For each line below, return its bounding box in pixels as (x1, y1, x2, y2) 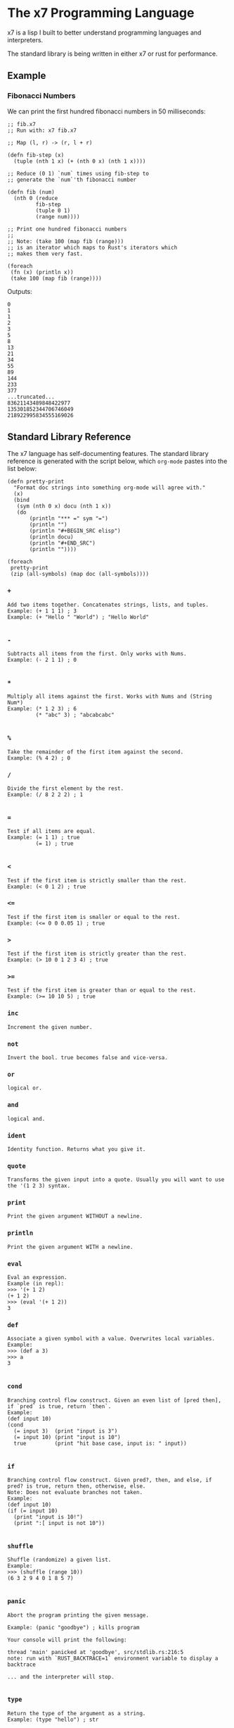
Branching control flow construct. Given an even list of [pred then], (7, 1397, 221, 1404)
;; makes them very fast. (7, 250, 83, 257)
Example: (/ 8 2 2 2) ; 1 (7, 791, 83, 798)
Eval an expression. (7, 1274, 68, 1281)
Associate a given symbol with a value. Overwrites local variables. (7, 1335, 216, 1343)
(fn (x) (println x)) (10, 269, 74, 276)
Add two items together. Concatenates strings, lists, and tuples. (7, 601, 209, 608)
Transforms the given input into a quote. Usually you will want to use (7, 1176, 225, 1183)
